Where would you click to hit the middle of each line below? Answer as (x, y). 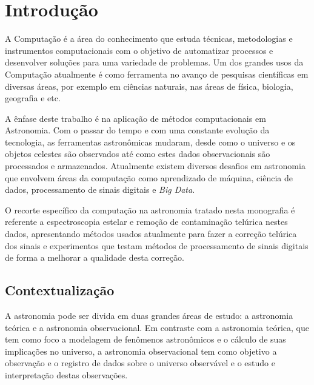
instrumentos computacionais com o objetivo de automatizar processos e (139, 50)
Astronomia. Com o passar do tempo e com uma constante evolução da (137, 130)
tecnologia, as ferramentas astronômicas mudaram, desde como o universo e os (150, 142)
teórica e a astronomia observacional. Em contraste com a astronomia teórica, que (157, 327)
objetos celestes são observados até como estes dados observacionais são (138, 154)
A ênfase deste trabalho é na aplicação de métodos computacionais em (135, 118)
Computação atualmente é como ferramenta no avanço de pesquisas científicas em (157, 74)
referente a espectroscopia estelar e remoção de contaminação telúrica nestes (146, 222)
